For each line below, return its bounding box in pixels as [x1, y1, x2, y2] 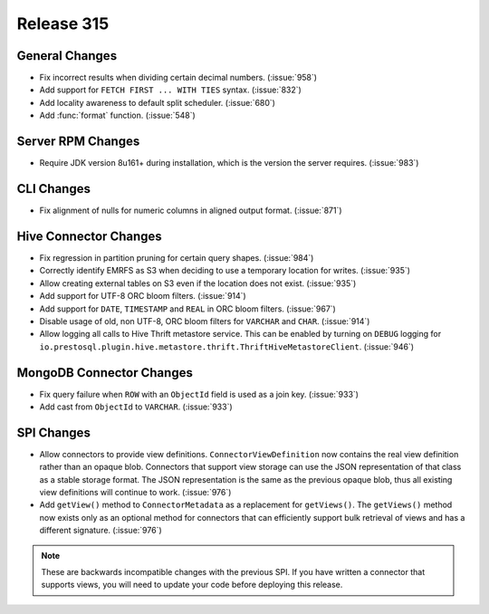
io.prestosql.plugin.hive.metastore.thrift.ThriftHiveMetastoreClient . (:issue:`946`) [39, 341, 415, 352]
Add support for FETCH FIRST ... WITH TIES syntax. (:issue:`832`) [39, 84, 302, 95]
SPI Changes [16, 425, 91, 440]
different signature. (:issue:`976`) [39, 525, 162, 536]
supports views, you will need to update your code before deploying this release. [41, 580, 343, 590]
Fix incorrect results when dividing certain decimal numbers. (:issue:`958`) [39, 72, 317, 83]
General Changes [16, 48, 118, 63]
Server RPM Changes [16, 134, 140, 149]
